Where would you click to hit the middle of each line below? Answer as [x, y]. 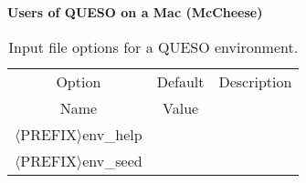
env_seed [112, 160]
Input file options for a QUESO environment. [153, 46]
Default [180, 81]
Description [255, 81]
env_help [112, 134]
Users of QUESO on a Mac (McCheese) [135, 12]
